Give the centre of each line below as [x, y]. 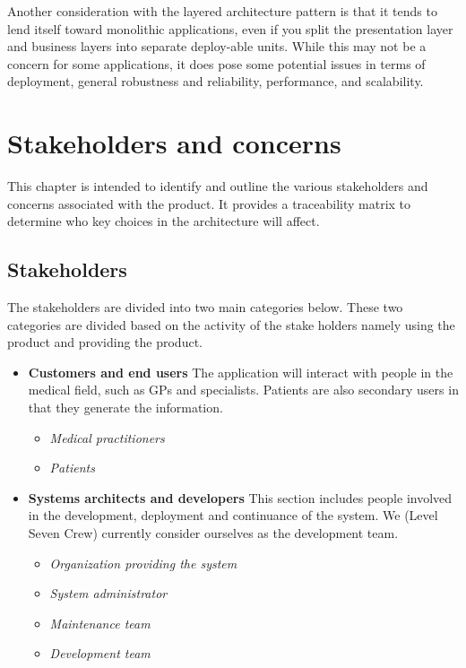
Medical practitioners [107, 437]
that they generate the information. [125, 408]
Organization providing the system [143, 563]
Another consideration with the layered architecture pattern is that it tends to [222, 11]
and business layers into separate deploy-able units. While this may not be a [217, 46]
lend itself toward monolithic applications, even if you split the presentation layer [230, 28]
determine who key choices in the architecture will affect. [164, 221]
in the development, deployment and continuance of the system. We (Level [233, 515]
